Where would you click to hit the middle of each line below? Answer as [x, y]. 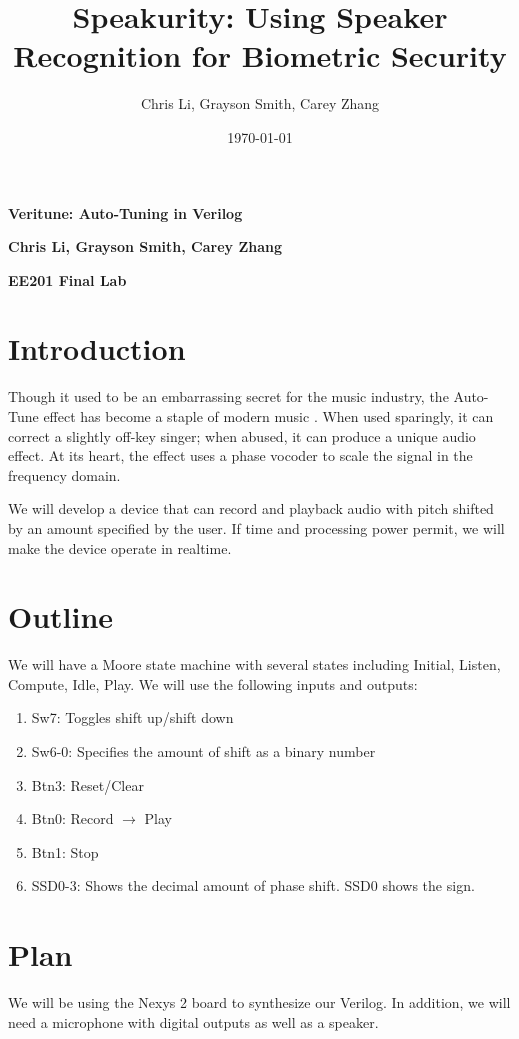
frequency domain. [64, 474]
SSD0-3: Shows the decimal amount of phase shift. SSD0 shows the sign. [253, 885]
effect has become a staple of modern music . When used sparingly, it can [268, 416]
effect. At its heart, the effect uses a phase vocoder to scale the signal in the [240, 455]
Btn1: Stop [65, 851]
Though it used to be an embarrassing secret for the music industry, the [228, 396]
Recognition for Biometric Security [260, 55]
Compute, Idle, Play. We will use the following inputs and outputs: [213, 683]
